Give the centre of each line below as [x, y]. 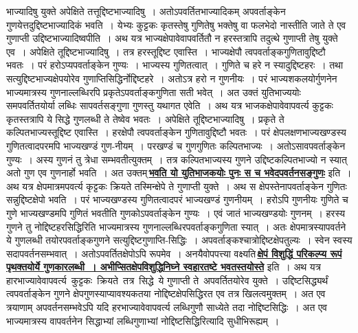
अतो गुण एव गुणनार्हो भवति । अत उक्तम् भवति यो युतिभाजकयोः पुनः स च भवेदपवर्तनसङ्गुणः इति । [179, 173]
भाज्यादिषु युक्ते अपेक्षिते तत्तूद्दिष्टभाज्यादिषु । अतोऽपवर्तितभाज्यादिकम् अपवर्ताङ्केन [146, 11]
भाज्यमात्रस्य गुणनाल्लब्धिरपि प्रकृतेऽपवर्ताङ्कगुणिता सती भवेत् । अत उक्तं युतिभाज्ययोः [154, 92]
